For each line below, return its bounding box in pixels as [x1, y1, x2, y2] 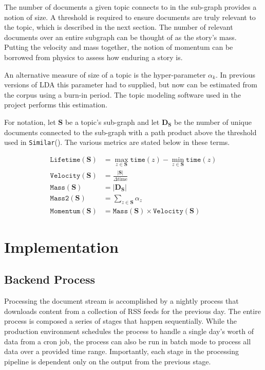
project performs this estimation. [4, 99, 108, 110]
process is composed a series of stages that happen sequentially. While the [4, 316, 237, 326]
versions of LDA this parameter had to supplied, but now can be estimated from [4, 79, 257, 90]
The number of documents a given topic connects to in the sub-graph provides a [4, 2, 257, 12]
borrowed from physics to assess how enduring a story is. [4, 51, 183, 62]
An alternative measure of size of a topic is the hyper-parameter [4, 69, 206, 80]
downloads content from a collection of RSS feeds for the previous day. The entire [4, 305, 261, 316]
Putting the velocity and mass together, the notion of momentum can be [4, 42, 233, 52]
